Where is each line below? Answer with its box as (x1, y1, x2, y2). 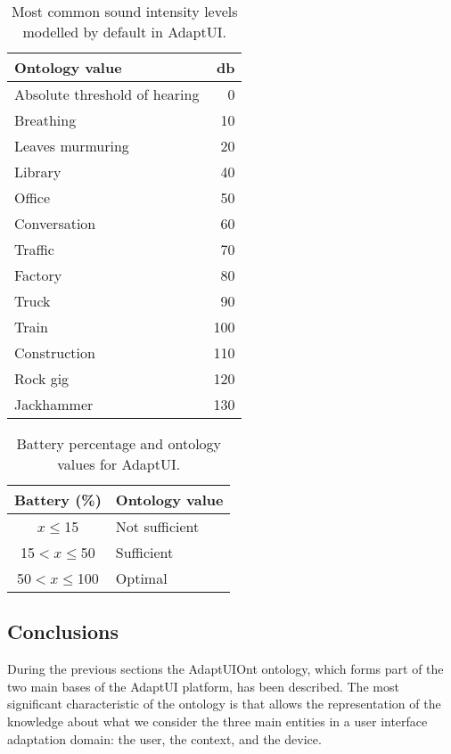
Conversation (14, 213, 96, 234)
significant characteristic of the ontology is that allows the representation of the (7, 694, 441, 713)
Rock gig (14, 368, 70, 389)
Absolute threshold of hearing (14, 84, 200, 104)
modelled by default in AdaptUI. (22, 21, 226, 42)
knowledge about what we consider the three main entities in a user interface (7, 711, 428, 730)
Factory (14, 265, 62, 285)
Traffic (14, 239, 54, 259)
